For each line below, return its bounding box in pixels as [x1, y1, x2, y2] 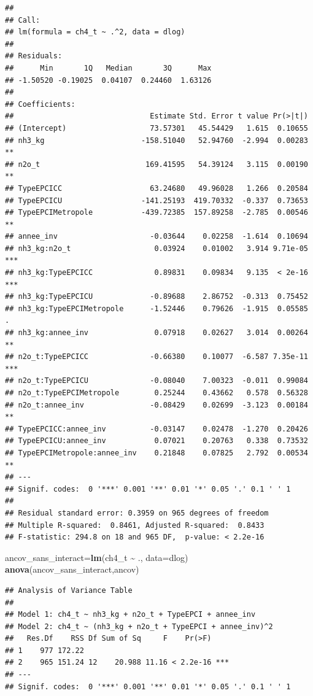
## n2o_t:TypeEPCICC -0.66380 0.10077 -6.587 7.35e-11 [5, 352, 308, 362]
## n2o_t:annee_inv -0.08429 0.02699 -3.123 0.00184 [5, 400, 308, 409]
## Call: [5, 15, 41, 25]
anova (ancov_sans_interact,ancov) [5, 563, 139, 576]
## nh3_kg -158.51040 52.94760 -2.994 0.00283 [5, 136, 308, 145]
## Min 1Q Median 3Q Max [5, 63, 212, 72]
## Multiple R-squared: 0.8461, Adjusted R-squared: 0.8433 [5, 520, 265, 530]
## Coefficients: [5, 99, 75, 109]
